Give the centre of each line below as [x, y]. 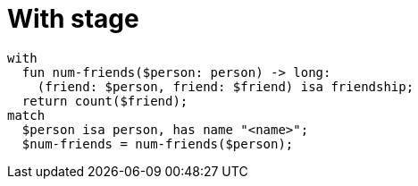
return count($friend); [105, 101]
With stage [73, 19]
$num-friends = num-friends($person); [158, 144]
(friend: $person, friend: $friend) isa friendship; [226, 86]
